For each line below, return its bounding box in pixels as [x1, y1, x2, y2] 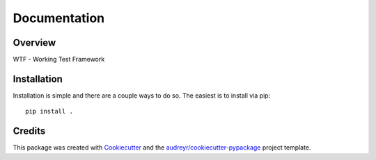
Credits [13, 125, 46, 137]
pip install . [25, 107, 73, 116]
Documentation [13, 10, 105, 26]
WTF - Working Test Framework [13, 55, 105, 64]
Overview [13, 37, 56, 48]
